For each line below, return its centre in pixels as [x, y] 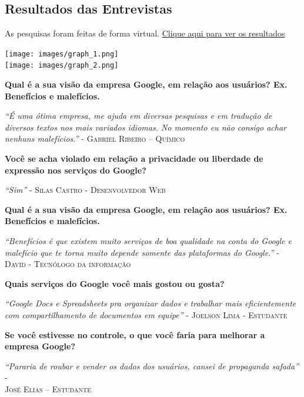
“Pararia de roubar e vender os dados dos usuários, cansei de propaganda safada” [152, 366]
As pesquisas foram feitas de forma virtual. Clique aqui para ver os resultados [145, 33]
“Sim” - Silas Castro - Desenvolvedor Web [85, 190]
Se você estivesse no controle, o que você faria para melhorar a [135, 334]
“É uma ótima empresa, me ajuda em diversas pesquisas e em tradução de [138, 116]
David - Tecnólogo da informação [68, 264]
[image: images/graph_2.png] [62, 66]
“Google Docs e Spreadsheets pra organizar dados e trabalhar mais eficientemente [151, 303]
